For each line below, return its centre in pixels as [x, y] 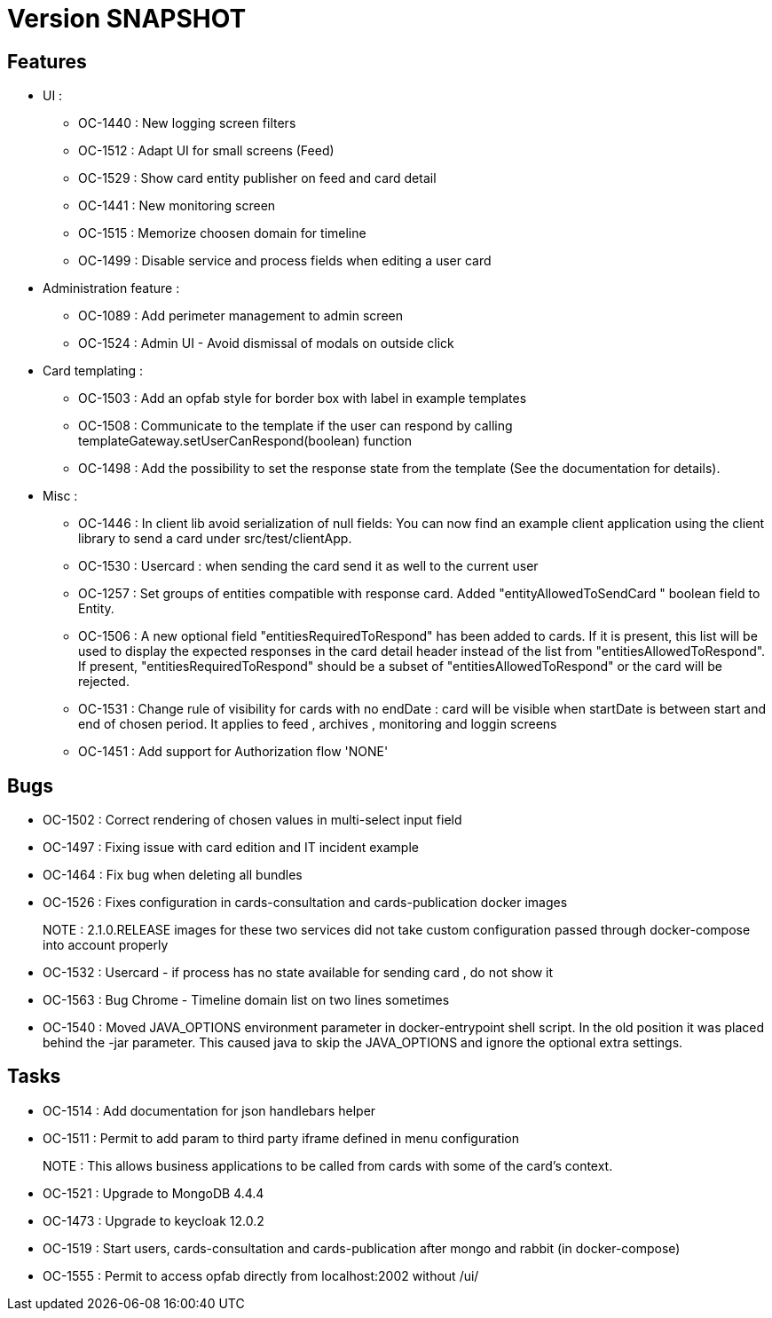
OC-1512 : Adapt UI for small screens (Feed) [206, 151]
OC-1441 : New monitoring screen [177, 206]
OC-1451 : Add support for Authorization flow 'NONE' [233, 752]
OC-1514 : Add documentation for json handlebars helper [209, 1110]
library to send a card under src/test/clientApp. [215, 539]
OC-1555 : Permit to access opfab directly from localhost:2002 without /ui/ [261, 1275]
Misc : [60, 496]
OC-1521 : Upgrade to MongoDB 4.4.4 [154, 1193]
